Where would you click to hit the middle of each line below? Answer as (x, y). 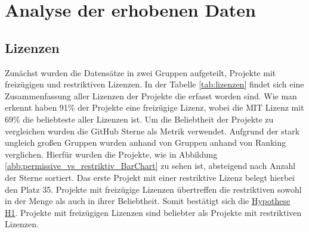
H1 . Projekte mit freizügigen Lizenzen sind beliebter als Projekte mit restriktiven (153, 212)
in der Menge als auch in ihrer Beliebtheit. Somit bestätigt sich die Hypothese (148, 201)
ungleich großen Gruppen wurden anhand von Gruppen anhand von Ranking (146, 142)
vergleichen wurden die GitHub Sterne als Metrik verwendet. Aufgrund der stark (152, 131)
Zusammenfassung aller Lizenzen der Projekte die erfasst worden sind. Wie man (151, 95)
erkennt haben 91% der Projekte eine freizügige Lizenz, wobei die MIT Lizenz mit (154, 107)
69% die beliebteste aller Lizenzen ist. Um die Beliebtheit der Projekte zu (139, 119)
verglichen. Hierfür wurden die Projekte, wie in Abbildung (111, 154)
